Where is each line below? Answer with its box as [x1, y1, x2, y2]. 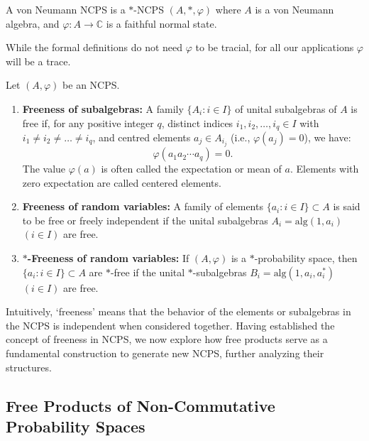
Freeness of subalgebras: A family [22, 101, 184, 116]
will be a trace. [6, 53, 71, 68]
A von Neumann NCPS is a [6, 2, 126, 16]
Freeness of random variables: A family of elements [22, 199, 263, 214]
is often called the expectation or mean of [101, 161, 282, 176]
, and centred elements [92, 130, 191, 145]
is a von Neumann [255, 2, 334, 16]
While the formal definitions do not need [6, 40, 183, 55]
